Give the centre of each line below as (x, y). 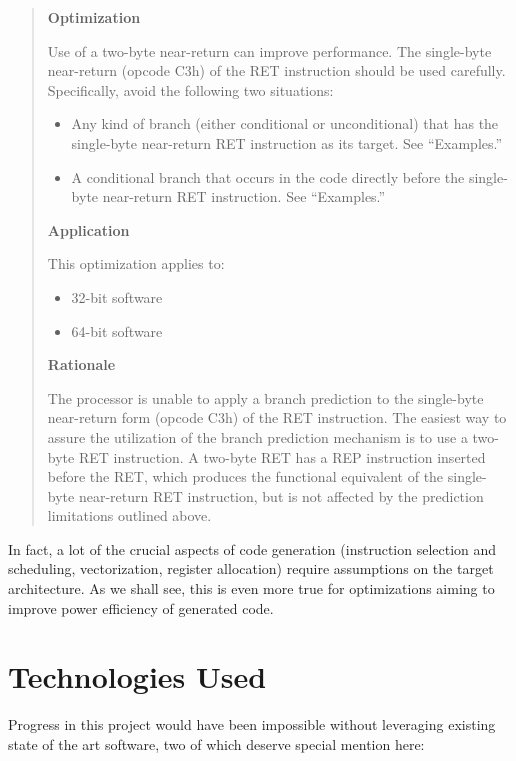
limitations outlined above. (129, 515)
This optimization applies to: (136, 263)
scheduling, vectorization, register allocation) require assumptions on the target (251, 568)
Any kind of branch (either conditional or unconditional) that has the (285, 123)
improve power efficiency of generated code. (141, 607)
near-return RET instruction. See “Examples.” (244, 196)
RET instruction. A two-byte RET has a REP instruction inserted (282, 456)
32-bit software (117, 296)
